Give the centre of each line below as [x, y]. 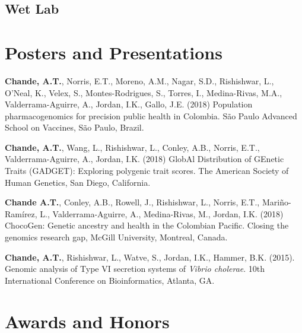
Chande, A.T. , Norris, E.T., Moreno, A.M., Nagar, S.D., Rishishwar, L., [139, 80]
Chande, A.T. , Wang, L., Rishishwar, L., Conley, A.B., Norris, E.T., [132, 147]
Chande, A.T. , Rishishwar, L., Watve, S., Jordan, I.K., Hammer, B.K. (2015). [150, 257]
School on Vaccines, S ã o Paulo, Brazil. [74, 127]
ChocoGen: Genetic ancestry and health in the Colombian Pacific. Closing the [147, 225]
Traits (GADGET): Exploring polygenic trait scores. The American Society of [147, 171]
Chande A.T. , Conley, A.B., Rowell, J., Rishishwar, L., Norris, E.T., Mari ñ [144, 202]
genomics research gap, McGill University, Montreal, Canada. [116, 237]
